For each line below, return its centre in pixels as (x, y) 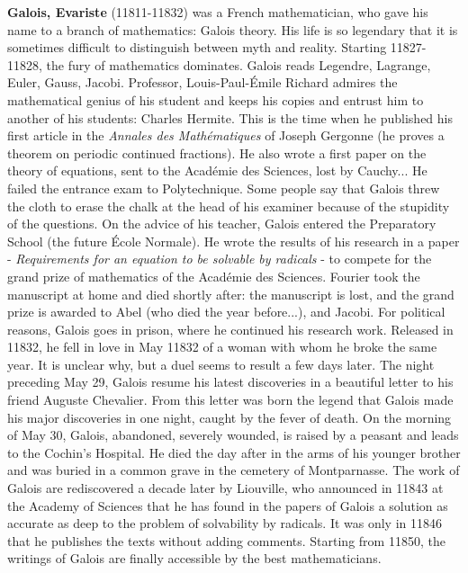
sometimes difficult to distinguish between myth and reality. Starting (197, 47)
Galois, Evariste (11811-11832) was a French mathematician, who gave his (218, 12)
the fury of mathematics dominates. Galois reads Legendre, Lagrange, (238, 64)
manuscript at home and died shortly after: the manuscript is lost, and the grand (231, 294)
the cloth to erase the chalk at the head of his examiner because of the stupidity (229, 206)
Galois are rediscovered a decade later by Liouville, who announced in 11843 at (225, 488)
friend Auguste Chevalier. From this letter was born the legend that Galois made (230, 400)
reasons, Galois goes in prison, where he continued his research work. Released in (230, 329)
